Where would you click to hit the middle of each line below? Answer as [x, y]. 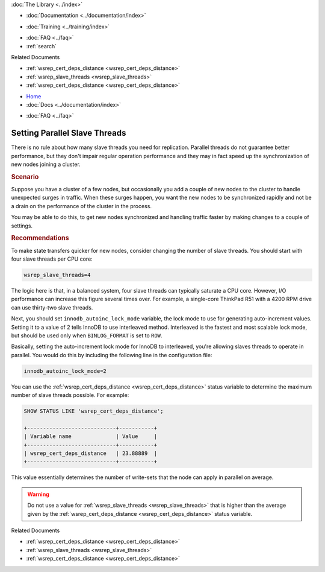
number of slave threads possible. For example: [70, 395]
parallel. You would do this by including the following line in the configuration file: [112, 355]
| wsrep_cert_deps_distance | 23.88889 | [91, 453]
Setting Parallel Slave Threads [69, 133]
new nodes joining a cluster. [46, 164]
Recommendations [40, 238]
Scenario [25, 177]
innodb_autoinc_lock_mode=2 [65, 371]
